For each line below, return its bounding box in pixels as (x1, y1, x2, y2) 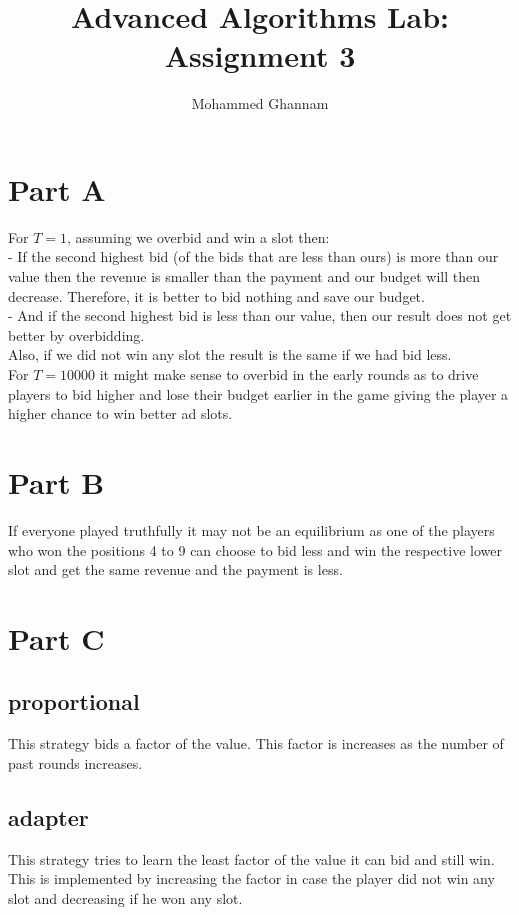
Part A (8, 168, 106, 209)
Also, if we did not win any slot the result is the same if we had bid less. (8, 344, 452, 365)
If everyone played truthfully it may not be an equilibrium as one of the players (8, 519, 495, 540)
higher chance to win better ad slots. (8, 403, 233, 424)
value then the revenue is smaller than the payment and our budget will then (8, 266, 480, 287)
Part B (8, 461, 105, 502)
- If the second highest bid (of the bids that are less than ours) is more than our (8, 246, 499, 267)
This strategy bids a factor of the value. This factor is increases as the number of (8, 733, 504, 754)
